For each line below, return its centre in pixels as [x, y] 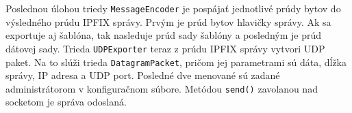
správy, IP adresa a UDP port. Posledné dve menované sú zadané [143, 75]
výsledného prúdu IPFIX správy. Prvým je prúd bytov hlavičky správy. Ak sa [168, 21]
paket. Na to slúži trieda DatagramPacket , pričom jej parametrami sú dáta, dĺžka [176, 62]
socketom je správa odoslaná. [66, 102]
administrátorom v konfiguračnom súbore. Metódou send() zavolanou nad [162, 88]
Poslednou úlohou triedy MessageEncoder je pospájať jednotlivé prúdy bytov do [173, 8]
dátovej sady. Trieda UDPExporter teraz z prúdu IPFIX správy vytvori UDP [165, 48]
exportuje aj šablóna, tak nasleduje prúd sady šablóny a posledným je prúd [164, 35]
